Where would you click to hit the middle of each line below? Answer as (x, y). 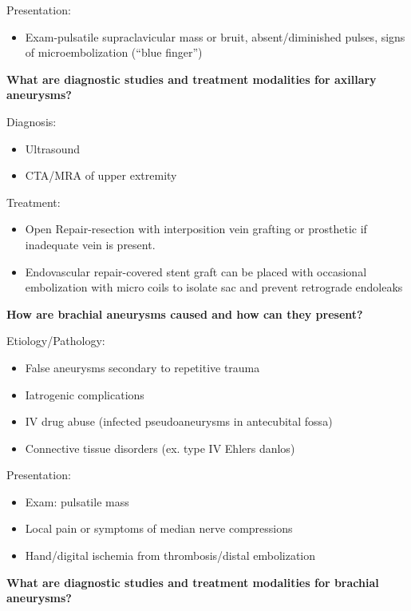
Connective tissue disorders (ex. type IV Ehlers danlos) (160, 448)
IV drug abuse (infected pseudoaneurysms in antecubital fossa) (179, 421)
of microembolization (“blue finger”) (114, 52)
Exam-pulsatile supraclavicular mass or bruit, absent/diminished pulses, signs (215, 36)
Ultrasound (52, 148)
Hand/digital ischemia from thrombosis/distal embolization (170, 555)
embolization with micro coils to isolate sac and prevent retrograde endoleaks (214, 287)
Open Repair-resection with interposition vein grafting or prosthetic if (196, 229)
